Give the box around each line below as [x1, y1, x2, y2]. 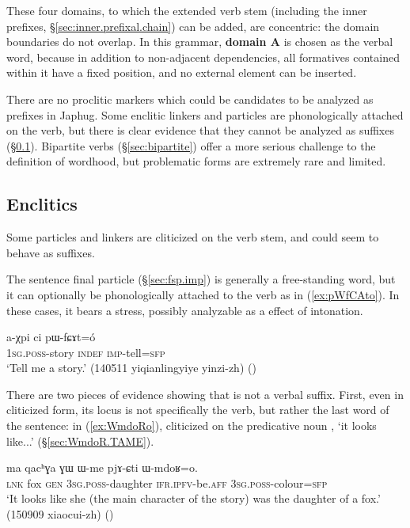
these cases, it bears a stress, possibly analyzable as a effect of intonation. [6, 302, 363, 318]
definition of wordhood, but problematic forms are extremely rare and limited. [6, 153, 386, 169]
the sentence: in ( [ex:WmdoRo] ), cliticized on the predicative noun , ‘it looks [6, 417, 377, 434]
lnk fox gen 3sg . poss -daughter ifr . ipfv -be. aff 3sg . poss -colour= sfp [6, 474, 328, 491]
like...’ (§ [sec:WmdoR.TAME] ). [6, 432, 154, 449]
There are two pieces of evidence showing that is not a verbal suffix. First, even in [6, 386, 404, 402]
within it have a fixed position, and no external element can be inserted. [6, 64, 357, 81]
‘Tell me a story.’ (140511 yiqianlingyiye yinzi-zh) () [6, 359, 256, 376]
